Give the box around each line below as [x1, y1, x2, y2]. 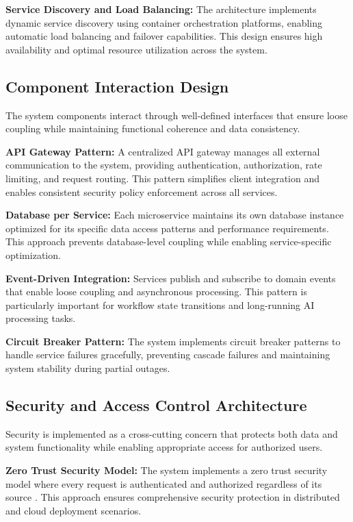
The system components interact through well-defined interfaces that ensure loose [5, 108, 348, 122]
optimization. [5, 247, 61, 262]
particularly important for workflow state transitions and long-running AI [5, 297, 315, 312]
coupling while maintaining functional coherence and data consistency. [5, 121, 300, 136]
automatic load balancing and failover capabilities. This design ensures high [5, 29, 323, 43]
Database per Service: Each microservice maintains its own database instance [5, 208, 344, 222]
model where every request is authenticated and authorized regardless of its [5, 476, 322, 490]
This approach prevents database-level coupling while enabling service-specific [5, 234, 332, 249]
